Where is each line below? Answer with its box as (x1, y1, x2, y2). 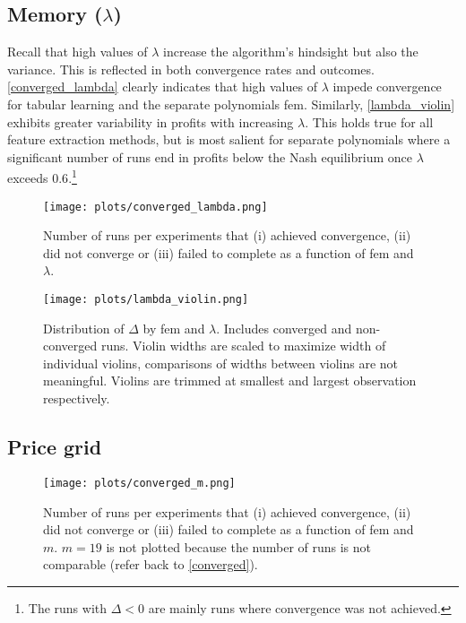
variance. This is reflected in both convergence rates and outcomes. (7, 59, 375, 78)
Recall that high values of (7, 42, 148, 61)
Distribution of (43, 318, 125, 337)
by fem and (142, 318, 205, 337)
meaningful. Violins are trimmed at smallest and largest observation (43, 371, 417, 390)
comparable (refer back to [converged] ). (43, 555, 258, 574)
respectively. (43, 389, 110, 408)
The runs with (28, 598, 108, 617)
